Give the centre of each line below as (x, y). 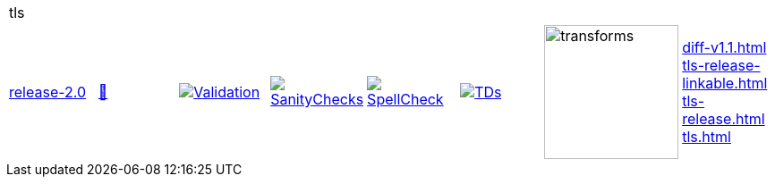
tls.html (707, 137)
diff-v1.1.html (724, 47)
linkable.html (725, 83)
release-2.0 (48, 92)
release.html (724, 119)
